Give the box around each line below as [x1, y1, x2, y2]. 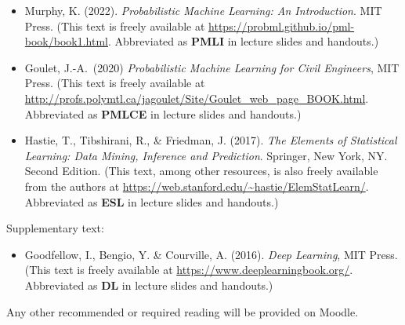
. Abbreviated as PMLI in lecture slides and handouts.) [108, 33, 379, 49]
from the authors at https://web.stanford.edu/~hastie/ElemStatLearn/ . [24, 177, 369, 194]
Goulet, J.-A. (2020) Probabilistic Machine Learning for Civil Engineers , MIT [24, 59, 400, 75]
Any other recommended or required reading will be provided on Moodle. [6, 303, 359, 320]
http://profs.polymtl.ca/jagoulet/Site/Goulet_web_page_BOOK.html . [24, 89, 369, 106]
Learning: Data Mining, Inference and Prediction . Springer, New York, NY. [24, 147, 388, 163]
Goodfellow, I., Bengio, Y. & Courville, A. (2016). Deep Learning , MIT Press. [24, 246, 398, 262]
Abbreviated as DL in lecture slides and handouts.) [24, 276, 273, 293]
